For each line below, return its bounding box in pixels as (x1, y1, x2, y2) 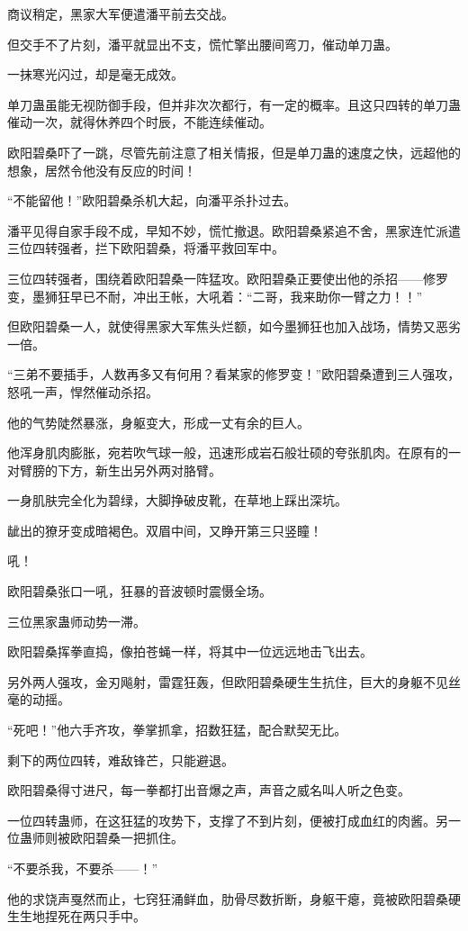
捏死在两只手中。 (44, 907, 146, 926)
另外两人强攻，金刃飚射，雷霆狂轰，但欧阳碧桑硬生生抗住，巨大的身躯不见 (7, 672, 448, 691)
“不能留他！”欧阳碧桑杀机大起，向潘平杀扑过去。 (7, 191, 297, 210)
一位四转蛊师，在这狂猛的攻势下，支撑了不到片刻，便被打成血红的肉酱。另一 (7, 810, 461, 829)
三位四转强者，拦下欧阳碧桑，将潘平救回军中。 (7, 239, 284, 258)
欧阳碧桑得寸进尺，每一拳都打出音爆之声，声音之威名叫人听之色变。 (7, 781, 410, 800)
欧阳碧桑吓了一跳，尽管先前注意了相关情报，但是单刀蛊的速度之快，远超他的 (7, 142, 461, 161)
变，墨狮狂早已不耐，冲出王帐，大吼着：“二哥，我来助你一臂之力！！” (7, 286, 423, 305)
